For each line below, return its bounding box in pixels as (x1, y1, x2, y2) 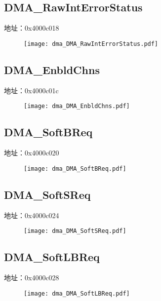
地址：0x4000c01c (4, 85, 59, 95)
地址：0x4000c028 (4, 272, 59, 283)
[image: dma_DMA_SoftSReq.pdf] (24, 227, 126, 235)
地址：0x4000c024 (4, 210, 59, 220)
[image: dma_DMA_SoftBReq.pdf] (24, 165, 126, 172)
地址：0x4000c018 (4, 23, 59, 33)
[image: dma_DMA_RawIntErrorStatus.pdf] (24, 40, 159, 47)
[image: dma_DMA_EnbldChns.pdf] (24, 103, 130, 110)
